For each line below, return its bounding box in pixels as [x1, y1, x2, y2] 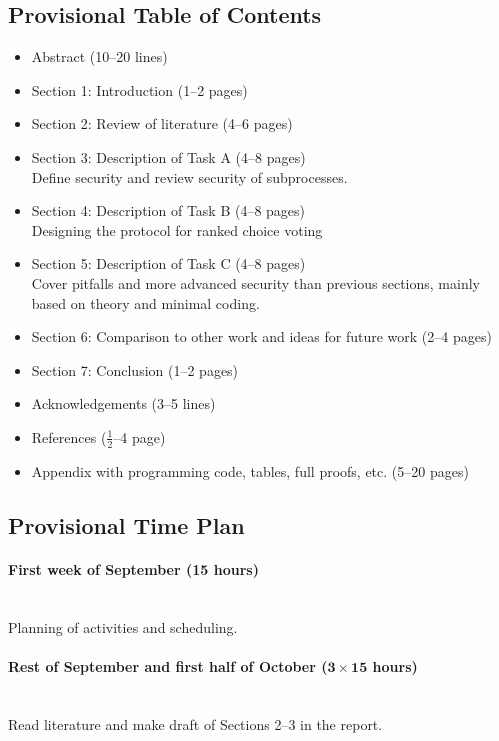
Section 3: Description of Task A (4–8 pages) [31, 146, 306, 167]
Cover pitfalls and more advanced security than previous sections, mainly [31, 272, 480, 293]
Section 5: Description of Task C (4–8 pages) [31, 253, 306, 274]
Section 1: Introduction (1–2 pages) [31, 79, 248, 100]
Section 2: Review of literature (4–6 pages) [31, 113, 293, 134]
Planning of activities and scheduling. [8, 616, 238, 637]
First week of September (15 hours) [8, 558, 259, 579]
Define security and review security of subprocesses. [31, 166, 348, 187]
